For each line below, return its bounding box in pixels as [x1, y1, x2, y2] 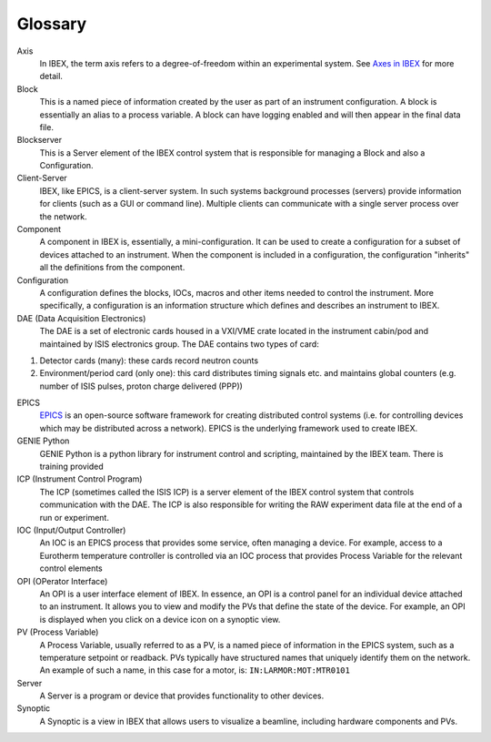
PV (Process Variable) [16, 626, 99, 637]
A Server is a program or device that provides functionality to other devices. [39, 690, 325, 701]
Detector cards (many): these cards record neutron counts [39, 355, 259, 366]
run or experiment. [39, 512, 109, 523]
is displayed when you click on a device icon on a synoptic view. [39, 614, 281, 625]
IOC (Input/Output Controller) [16, 524, 126, 535]
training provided [39, 461, 104, 473]
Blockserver [16, 135, 63, 146]
